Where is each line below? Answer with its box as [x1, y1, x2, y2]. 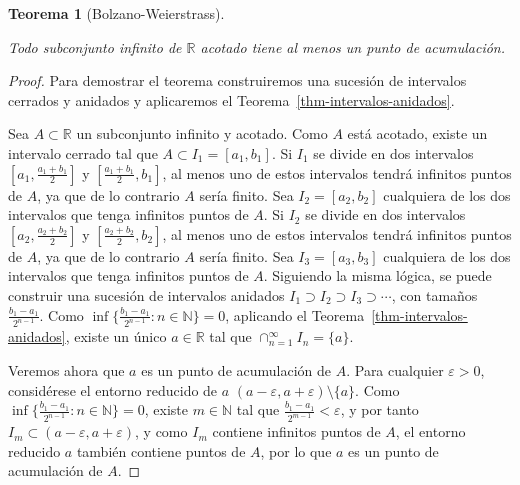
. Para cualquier [346, 360, 444, 380]
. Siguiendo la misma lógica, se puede [263, 265, 492, 286]
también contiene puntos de [76, 440, 246, 461]
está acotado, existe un [347, 123, 488, 144]
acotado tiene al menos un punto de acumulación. [200, 36, 506, 57]
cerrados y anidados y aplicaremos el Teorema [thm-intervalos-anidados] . [8, 89, 455, 110]
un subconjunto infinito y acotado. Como [76, 123, 328, 144]
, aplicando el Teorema [225, 304, 365, 325]
